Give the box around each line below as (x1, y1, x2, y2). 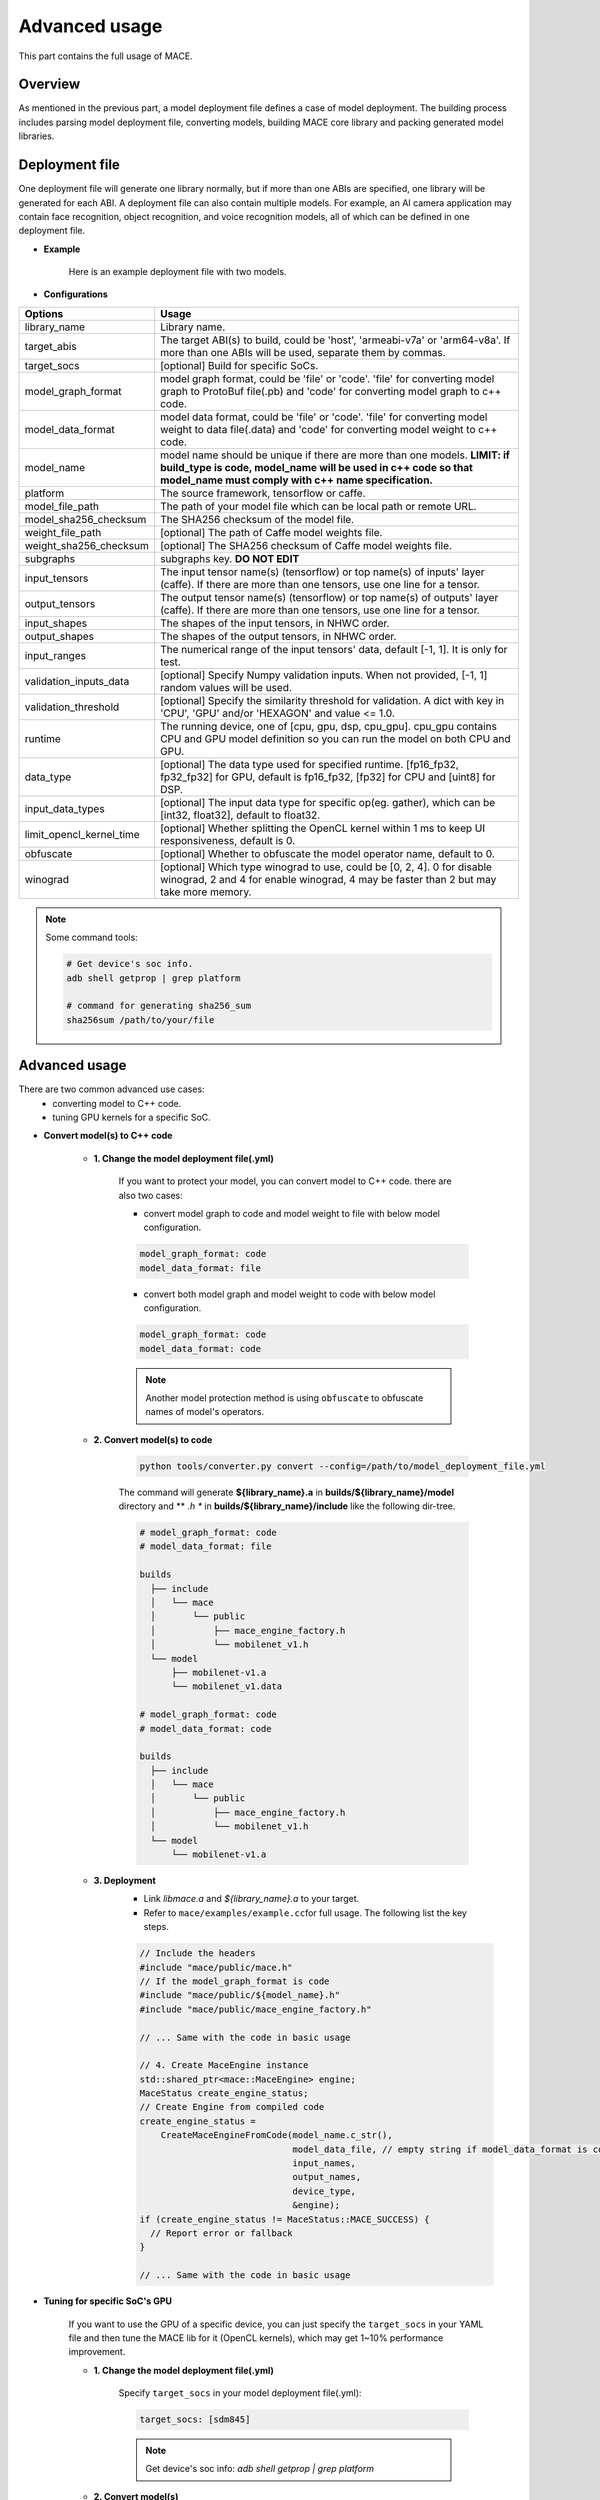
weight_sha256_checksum (24, 538, 149, 552)
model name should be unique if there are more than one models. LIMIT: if (160, 448, 510, 462)
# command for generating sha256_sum (66, 1000, 252, 1012)
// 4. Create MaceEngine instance (139, 2060, 309, 2071)
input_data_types (24, 801, 105, 815)
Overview (18, 76, 81, 93)
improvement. (68, 2346, 126, 2358)
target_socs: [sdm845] (139, 2414, 251, 2425)
